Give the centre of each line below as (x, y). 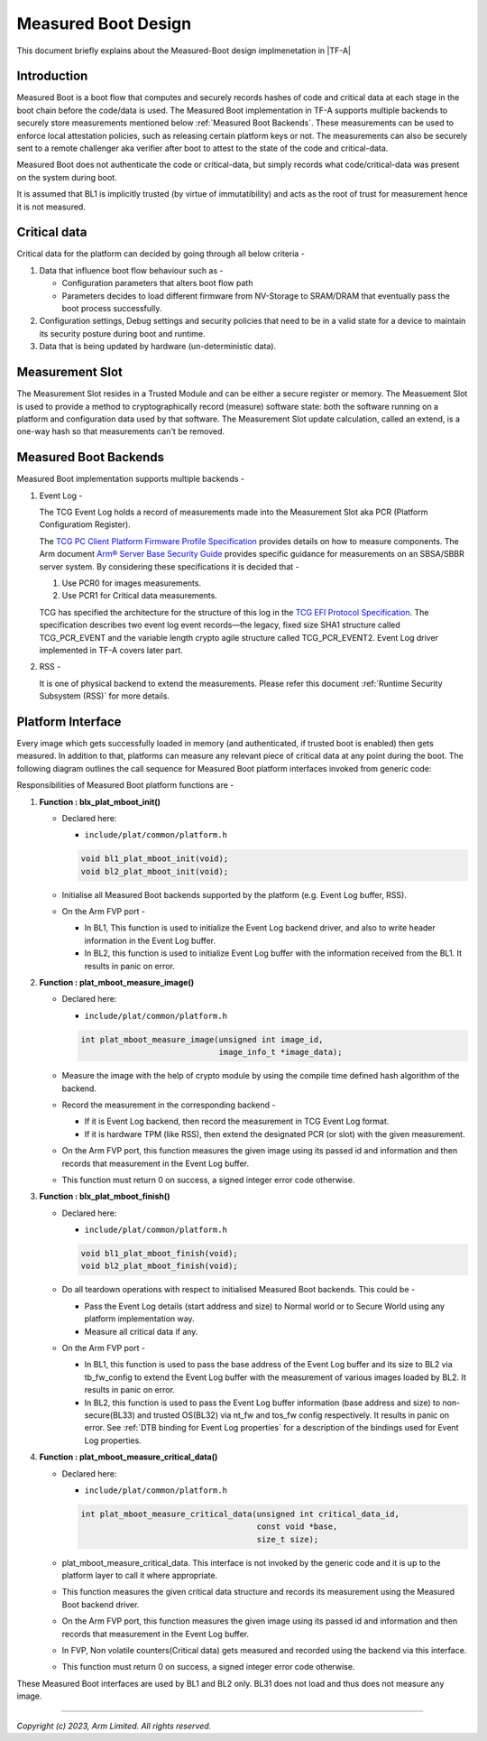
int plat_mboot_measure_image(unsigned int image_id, (202, 1039)
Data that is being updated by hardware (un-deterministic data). (158, 347)
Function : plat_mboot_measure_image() (116, 983)
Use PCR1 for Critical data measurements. (140, 596)
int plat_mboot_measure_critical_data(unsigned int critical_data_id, (240, 1514)
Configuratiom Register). (85, 524)
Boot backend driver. (101, 1604)
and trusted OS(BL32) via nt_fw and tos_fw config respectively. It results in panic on (293, 1415)
